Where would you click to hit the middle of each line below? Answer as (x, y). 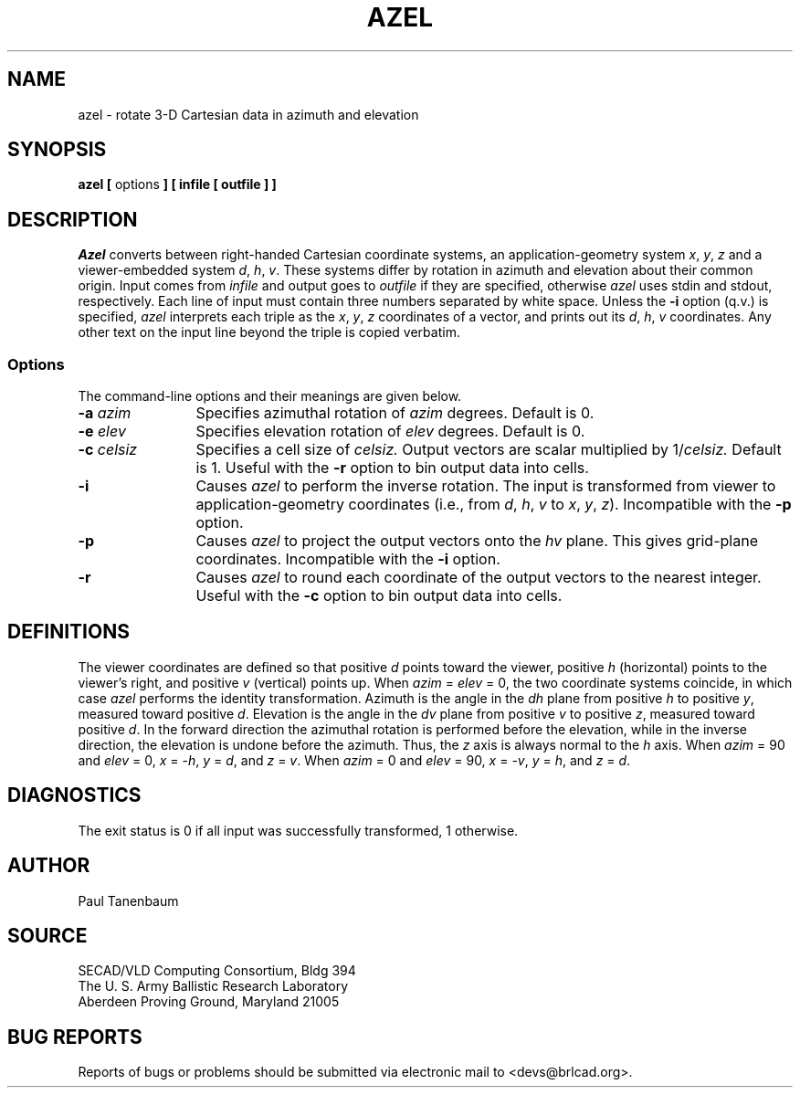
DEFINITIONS (68, 632)
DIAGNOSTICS (74, 795)
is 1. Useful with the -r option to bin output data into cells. (392, 468)
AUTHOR (49, 866)
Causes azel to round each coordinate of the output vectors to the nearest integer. (479, 578)
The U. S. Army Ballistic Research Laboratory (213, 986)
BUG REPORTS (75, 1037)
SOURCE (47, 935)
